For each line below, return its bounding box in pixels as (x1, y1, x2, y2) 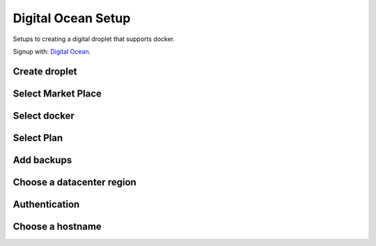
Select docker (13, 110, 75, 122)
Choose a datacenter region (13, 176, 137, 188)
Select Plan (13, 132, 63, 144)
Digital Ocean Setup (13, 10, 131, 26)
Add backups (13, 154, 72, 166)
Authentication (13, 198, 80, 210)
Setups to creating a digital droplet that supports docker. (13, 35, 175, 43)
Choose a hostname (13, 220, 102, 232)
